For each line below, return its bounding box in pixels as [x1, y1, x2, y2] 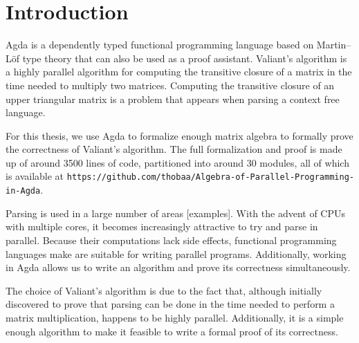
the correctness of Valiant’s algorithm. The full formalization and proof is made [6, 142, 342, 156]
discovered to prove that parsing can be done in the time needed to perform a [6, 297, 335, 311]
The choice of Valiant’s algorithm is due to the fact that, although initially [6, 283, 322, 297]
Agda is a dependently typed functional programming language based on [6, 37, 314, 52]
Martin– [316, 37, 351, 52]
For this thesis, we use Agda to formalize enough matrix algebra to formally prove [6, 128, 353, 142]
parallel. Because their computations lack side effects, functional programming [6, 232, 337, 247]
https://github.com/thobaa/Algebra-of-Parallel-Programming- [66, 172, 354, 183]
